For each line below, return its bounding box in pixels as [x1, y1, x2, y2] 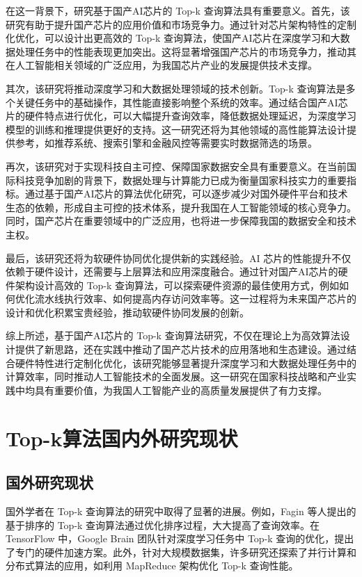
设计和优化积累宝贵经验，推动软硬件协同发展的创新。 [6, 304, 249, 319]
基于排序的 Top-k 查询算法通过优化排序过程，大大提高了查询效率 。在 [6, 517, 320, 532]
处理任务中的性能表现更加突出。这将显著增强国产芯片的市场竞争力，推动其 [15, 44, 356, 58]
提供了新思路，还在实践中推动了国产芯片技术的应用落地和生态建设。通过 [15, 342, 347, 357]
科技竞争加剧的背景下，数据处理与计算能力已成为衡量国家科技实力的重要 [15, 172, 347, 187]
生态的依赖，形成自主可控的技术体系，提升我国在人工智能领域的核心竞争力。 [6, 200, 356, 214]
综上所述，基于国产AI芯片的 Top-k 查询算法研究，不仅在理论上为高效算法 [6, 328, 340, 343]
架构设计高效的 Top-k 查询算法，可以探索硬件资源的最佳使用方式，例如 [15, 277, 340, 292]
